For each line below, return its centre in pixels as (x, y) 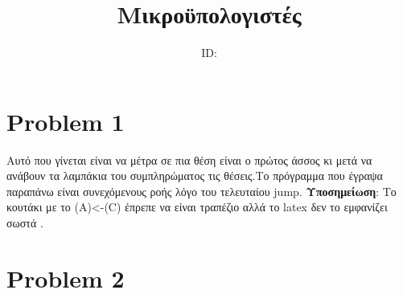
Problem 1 (66, 121)
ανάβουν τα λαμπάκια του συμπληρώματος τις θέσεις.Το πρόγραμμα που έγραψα (195, 176)
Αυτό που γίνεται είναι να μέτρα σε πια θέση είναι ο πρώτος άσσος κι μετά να (189, 159)
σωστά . (25, 223)
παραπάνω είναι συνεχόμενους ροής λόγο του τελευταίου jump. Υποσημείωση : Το (201, 191)
